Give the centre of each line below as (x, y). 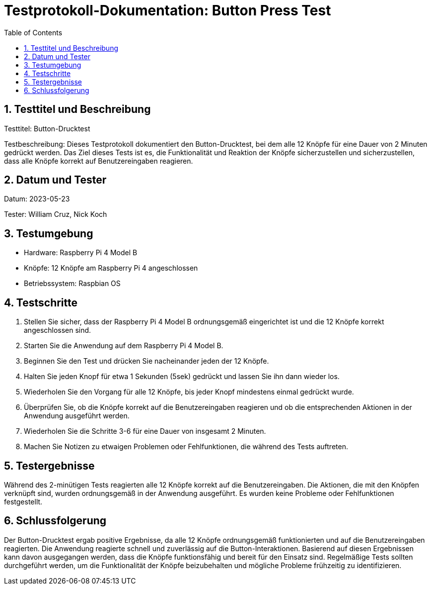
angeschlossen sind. (58, 330)
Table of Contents (33, 32)
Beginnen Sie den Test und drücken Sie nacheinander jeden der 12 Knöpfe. (146, 361)
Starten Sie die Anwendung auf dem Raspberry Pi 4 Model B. (124, 346)
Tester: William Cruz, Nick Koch (56, 214)
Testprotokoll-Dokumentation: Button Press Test (168, 10)
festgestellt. (23, 501)
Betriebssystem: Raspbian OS (72, 284)
